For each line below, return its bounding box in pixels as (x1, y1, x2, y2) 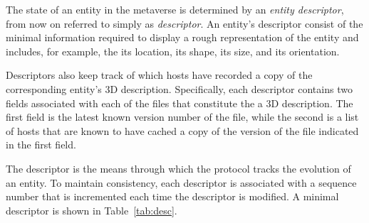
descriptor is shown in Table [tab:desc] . (6, 202, 177, 217)
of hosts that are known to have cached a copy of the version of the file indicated (6, 123, 359, 138)
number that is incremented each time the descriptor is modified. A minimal (6, 189, 339, 204)
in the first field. (6, 137, 76, 152)
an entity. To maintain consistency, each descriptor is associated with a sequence (6, 175, 357, 190)
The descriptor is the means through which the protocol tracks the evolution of (6, 161, 351, 175)
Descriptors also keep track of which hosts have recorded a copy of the (6, 67, 313, 82)
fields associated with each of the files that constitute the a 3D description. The (6, 95, 353, 110)
